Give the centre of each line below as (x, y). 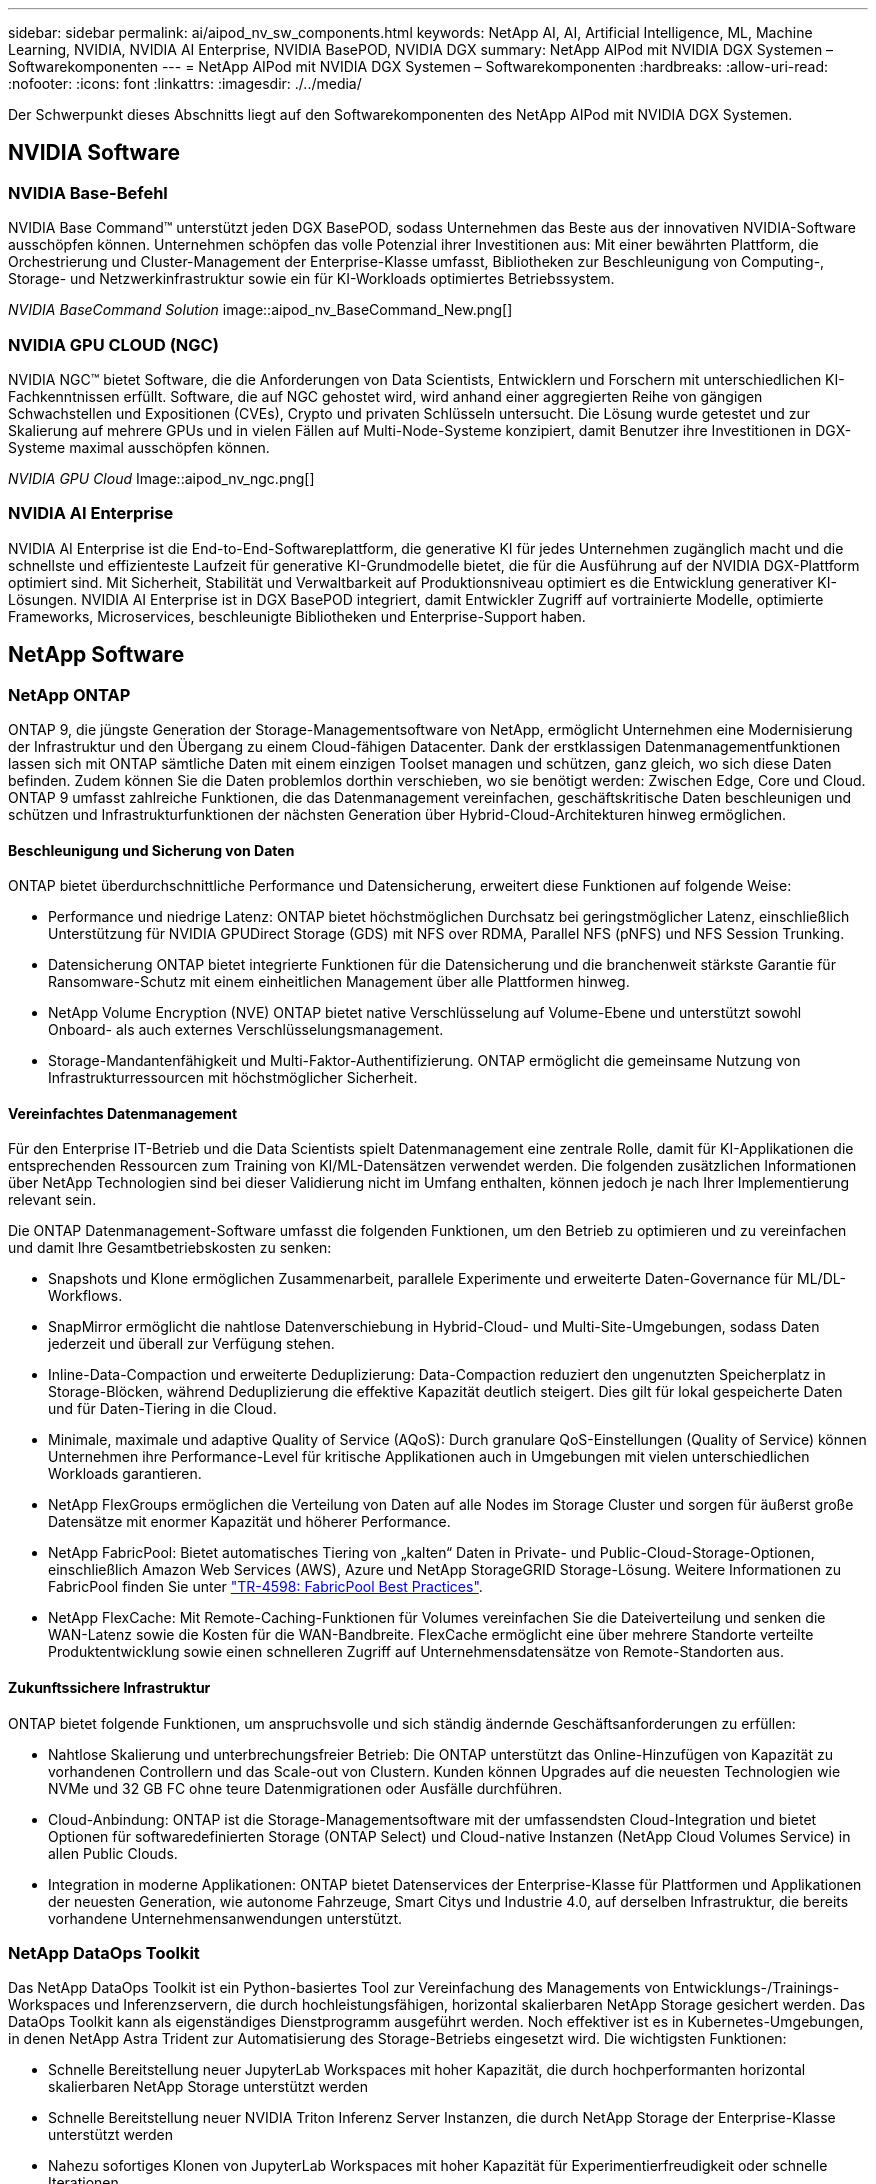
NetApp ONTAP (69, 694)
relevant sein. (52, 1200)
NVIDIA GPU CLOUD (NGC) (113, 344)
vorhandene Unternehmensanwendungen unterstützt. (225, 1918)
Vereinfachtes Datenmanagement (123, 1113)
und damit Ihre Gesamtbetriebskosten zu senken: (170, 1248)
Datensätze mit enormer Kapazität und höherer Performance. (249, 1522)
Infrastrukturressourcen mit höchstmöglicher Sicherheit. (233, 1078)
